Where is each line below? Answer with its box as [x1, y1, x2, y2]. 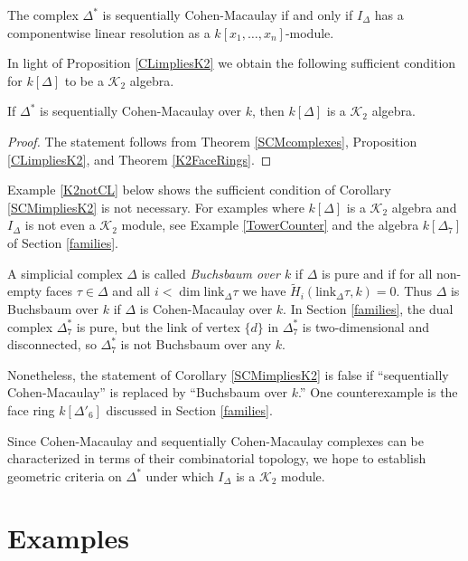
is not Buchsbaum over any [120, 335, 272, 354]
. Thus [396, 281, 432, 300]
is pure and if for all [322, 263, 433, 282]
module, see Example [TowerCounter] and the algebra [121, 215, 419, 234]
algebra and [391, 197, 457, 216]
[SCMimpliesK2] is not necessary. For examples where [7, 197, 304, 216]
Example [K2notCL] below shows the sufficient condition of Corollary [7, 180, 391, 199]
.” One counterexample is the [297, 383, 458, 402]
